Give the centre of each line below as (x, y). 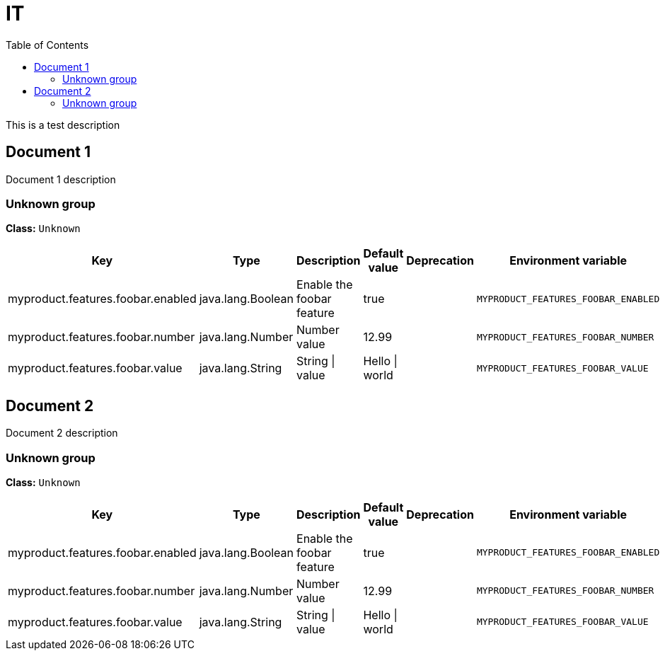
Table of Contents (47, 45)
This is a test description (63, 125)
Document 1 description (61, 179)
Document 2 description (62, 433)
